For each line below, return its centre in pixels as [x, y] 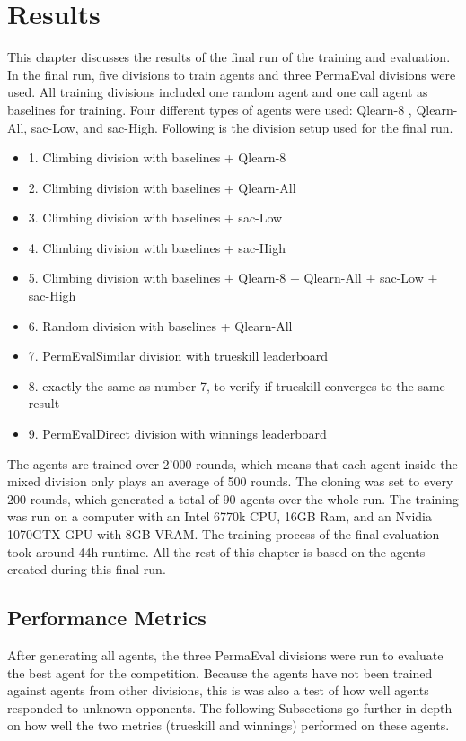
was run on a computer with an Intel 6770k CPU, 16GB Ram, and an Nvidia [220, 516]
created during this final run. [87, 569]
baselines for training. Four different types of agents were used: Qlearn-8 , [210, 109]
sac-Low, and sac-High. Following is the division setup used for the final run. [242, 127]
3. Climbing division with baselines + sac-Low [155, 218]
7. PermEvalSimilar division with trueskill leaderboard [178, 356]
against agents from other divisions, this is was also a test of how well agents [218, 690]
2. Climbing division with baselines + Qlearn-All [162, 187]
